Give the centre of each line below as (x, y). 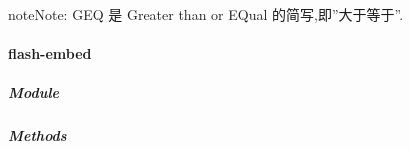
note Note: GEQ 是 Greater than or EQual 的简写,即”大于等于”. (206, 14)
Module (34, 92)
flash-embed (50, 53)
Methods (37, 135)
